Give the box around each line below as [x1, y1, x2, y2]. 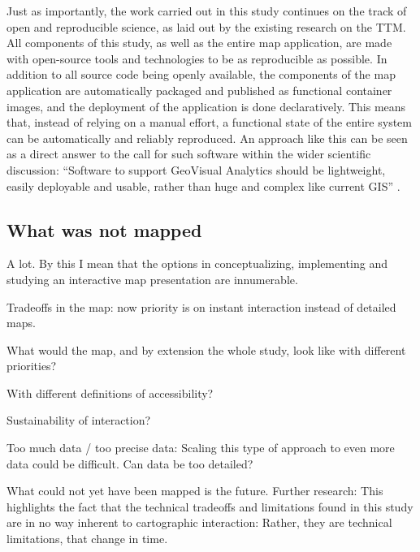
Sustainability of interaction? [6, 412, 151, 429]
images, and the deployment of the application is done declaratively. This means [6, 97, 406, 114]
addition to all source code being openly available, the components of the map [6, 66, 396, 83]
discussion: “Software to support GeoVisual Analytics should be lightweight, [6, 161, 386, 178]
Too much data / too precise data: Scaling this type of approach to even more [6, 439, 395, 456]
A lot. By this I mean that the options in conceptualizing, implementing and [6, 255, 388, 272]
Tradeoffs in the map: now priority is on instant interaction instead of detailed [6, 298, 396, 315]
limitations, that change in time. [6, 530, 168, 547]
